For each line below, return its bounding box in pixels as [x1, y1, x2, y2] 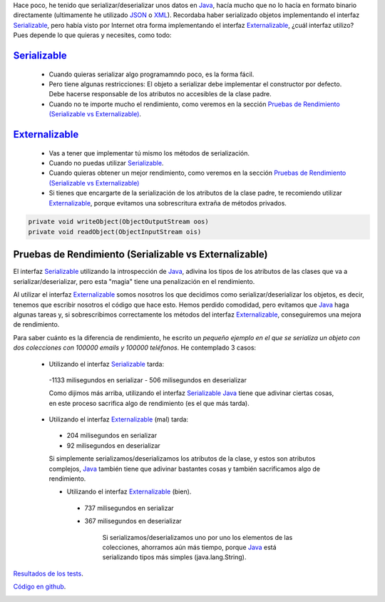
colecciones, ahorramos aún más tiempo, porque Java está [102, 543, 277, 551]
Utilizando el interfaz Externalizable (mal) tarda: [48, 415, 189, 424]
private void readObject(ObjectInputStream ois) [28, 228, 202, 235]
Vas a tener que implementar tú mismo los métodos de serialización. [48, 148, 250, 157]
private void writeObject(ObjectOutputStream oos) [28, 218, 210, 226]
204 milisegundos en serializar [66, 432, 157, 440]
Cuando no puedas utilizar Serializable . [48, 158, 164, 167]
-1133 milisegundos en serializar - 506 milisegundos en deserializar [48, 375, 247, 384]
